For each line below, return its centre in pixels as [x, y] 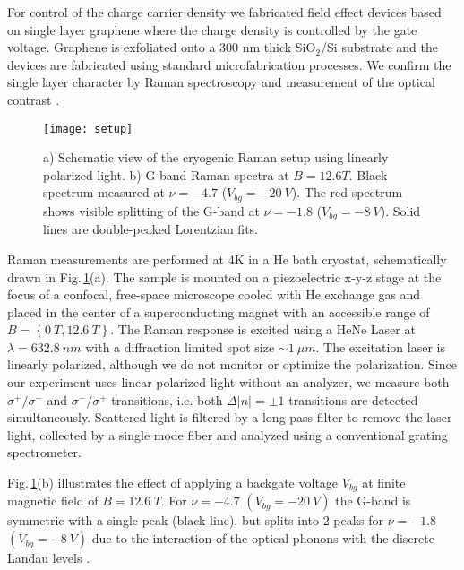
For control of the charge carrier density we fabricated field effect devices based [224, 12]
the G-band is [373, 501]
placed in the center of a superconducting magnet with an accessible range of [219, 311]
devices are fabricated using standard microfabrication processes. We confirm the [229, 64]
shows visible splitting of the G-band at [151, 210]
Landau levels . [49, 558]
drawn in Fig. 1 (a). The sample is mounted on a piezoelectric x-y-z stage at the [224, 276]
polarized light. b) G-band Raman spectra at [166, 174]
